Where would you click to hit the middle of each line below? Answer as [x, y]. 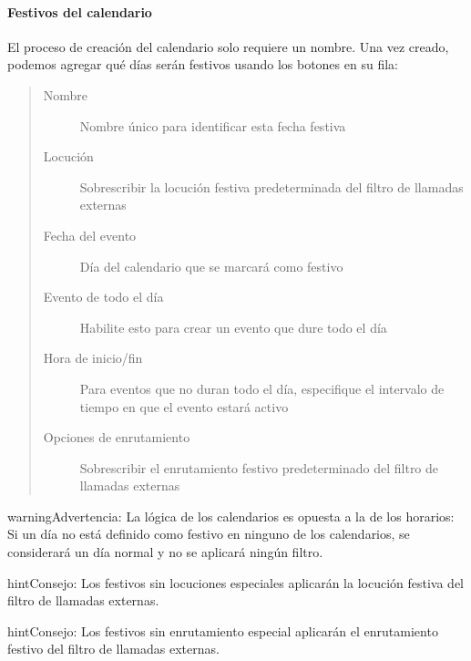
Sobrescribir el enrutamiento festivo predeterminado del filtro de [259, 467]
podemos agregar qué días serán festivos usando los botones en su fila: [203, 64]
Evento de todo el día [103, 297]
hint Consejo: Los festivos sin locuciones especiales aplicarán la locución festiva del [236, 582]
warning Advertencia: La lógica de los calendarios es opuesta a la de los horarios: [231, 516]
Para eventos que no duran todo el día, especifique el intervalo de [262, 388]
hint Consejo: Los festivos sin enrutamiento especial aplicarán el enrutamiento [223, 630]
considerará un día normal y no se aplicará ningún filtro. [165, 552]
